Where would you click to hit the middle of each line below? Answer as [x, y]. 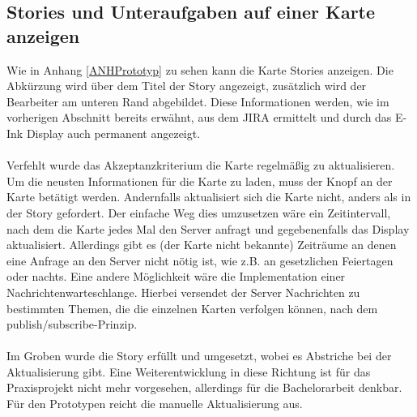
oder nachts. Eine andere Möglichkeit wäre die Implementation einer [176, 276]
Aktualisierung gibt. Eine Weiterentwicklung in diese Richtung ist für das [189, 371]
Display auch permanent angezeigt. [113, 133]
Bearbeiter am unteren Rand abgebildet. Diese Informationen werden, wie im [198, 101]
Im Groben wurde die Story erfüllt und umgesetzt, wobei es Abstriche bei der [199, 356]
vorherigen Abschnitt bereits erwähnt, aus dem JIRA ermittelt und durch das [199, 117]
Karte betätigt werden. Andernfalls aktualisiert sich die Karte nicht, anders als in [209, 197]
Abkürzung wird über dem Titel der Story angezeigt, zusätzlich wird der [187, 86]
